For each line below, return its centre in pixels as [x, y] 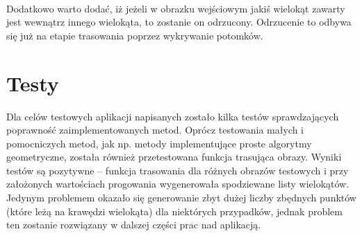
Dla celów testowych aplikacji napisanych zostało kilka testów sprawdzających [173, 116]
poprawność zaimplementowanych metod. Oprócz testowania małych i [155, 130]
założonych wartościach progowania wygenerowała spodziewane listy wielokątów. [178, 184]
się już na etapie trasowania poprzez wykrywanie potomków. [135, 35]
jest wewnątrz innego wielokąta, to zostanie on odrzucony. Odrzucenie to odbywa [179, 22]
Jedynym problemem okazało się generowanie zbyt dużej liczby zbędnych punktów [181, 198]
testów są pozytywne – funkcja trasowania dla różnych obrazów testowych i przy [178, 170]
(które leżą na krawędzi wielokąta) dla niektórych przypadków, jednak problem [174, 211]
